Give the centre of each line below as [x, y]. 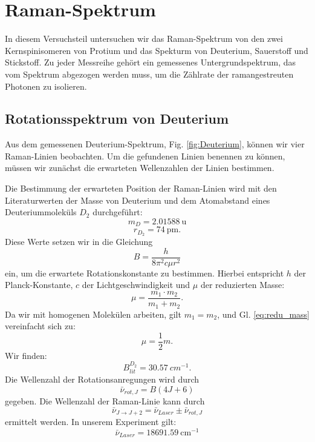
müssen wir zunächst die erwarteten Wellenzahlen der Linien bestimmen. [140, 168]
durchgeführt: [118, 212]
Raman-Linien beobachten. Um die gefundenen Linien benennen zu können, [145, 156]
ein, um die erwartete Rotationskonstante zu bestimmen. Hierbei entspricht [145, 273]
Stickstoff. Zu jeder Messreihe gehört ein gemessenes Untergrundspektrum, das [151, 62]
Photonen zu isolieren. [46, 86]
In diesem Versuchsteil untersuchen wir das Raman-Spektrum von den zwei [144, 39]
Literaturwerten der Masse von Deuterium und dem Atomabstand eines [138, 200]
